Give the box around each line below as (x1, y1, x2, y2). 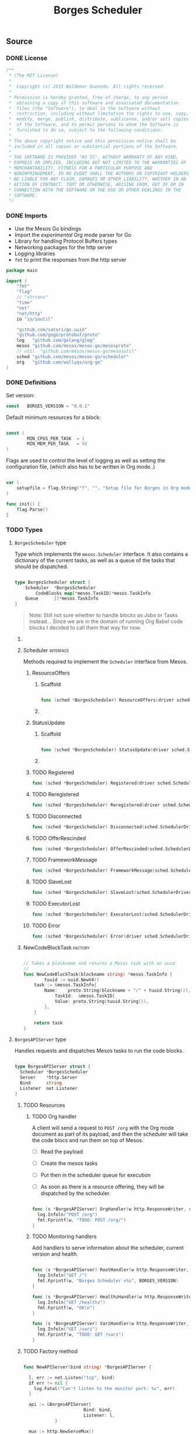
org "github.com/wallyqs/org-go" (16, 359, 103, 365)
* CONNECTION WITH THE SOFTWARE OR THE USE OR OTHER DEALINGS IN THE (8, 187, 181, 193)
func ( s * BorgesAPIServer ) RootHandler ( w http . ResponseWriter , (32, 1267, 190, 1273)
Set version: (6, 391, 35, 398)
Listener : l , (83, 1412, 116, 1418)
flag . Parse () (16, 507, 48, 513)
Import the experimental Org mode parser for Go (14, 231, 132, 238)
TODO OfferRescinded (32, 834, 86, 841)
